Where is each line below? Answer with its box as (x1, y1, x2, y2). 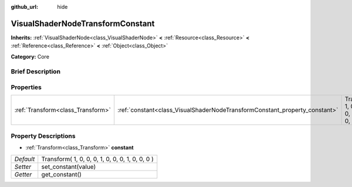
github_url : (11, 4, 38, 10)
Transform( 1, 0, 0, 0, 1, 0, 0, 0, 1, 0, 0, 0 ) (41, 155, 154, 163)
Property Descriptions (11, 132, 76, 140)
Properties (11, 83, 42, 91)
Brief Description (11, 67, 61, 76)
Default (14, 155, 35, 163)
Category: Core (11, 53, 50, 60)
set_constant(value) (41, 162, 96, 171)
